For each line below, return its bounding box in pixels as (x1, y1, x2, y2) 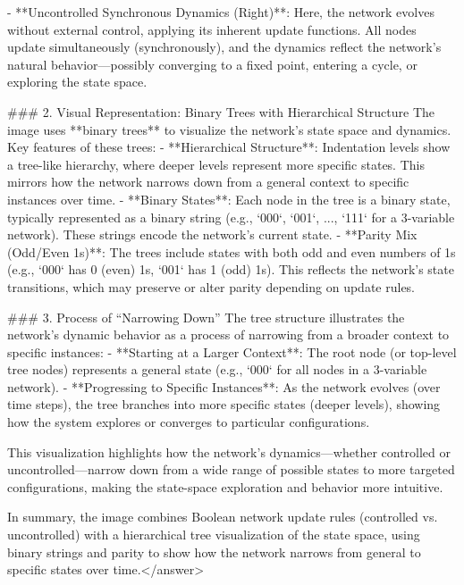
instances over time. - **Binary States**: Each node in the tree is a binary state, (7, 189, 451, 208)
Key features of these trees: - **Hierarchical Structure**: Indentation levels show (7, 138, 451, 156)
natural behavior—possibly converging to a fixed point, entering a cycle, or (7, 54, 418, 73)
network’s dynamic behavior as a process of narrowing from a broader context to (7, 325, 450, 344)
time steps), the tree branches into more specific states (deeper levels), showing (7, 395, 441, 414)
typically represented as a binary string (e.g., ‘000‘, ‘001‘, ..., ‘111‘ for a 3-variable (7, 207, 455, 226)
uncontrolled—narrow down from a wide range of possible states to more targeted (7, 460, 455, 479)
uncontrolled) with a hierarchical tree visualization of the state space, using (7, 525, 420, 544)
